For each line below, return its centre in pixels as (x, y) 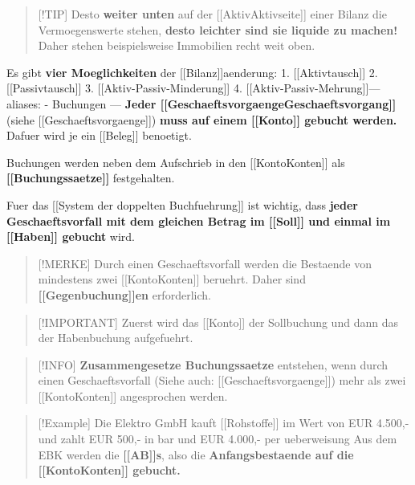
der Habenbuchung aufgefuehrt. (116, 338)
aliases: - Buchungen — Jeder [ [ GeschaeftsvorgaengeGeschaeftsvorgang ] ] (201, 103)
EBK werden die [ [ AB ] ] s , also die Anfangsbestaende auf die (196, 454)
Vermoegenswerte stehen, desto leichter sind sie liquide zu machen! (218, 29)
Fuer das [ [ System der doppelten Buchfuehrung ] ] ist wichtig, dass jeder (182, 204)
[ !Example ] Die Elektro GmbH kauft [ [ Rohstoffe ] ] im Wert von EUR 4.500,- (224, 423)
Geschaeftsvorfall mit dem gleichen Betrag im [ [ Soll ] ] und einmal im (199, 220)
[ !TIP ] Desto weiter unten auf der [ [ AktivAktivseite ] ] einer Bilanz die (212, 14)
